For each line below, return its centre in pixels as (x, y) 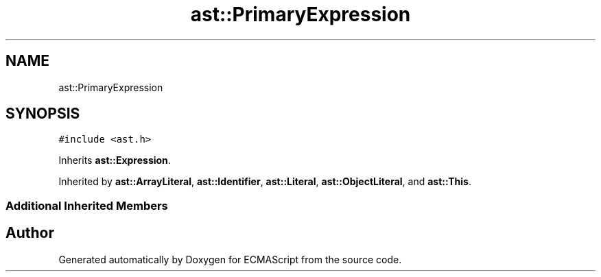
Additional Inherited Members (87, 205)
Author (30, 233)
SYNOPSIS (43, 114)
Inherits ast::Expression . (115, 160)
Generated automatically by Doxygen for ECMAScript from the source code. (230, 259)
